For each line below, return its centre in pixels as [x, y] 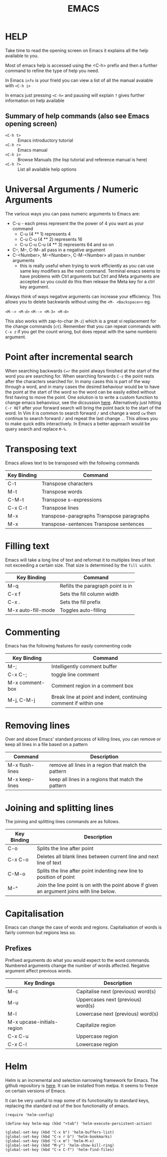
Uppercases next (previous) [109, 1000]
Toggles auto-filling [83, 610]
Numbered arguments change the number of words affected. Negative [78, 965]
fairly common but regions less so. [41, 933]
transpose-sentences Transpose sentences [93, 524]
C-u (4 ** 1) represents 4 [45, 234]
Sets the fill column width [89, 594]
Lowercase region [97, 1045]
